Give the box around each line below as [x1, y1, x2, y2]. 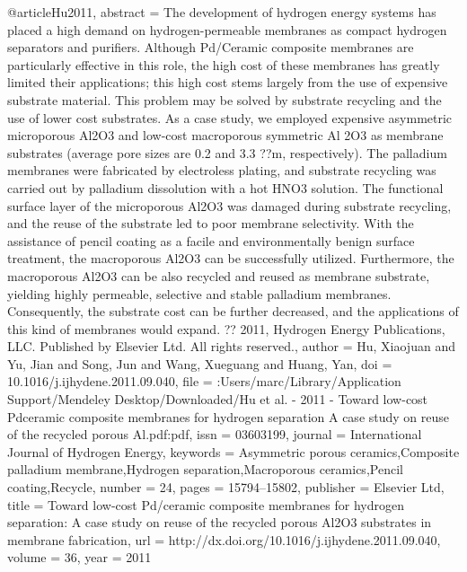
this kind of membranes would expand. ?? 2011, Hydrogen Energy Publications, [7, 319, 445, 338]
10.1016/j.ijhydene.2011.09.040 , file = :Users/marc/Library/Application [7, 372, 401, 391]
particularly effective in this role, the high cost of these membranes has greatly [7, 55, 440, 74]
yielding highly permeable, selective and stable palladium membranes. [7, 284, 392, 303]
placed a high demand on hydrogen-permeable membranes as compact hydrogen [7, 20, 447, 39]
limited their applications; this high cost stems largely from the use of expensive [7, 73, 448, 92]
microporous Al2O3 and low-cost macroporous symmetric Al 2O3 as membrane [7, 126, 444, 145]
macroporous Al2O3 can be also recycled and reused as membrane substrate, [7, 266, 430, 285]
